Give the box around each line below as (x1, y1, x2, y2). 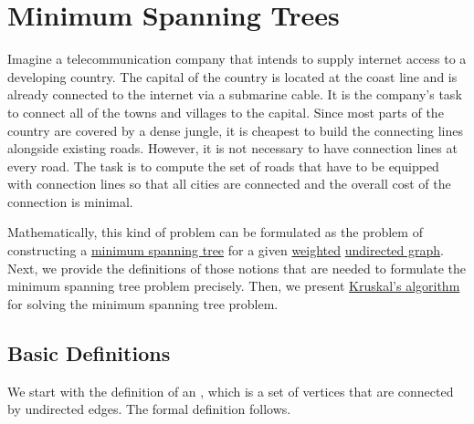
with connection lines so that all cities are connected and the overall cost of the (7, 174, 451, 193)
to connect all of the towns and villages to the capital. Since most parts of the (7, 102, 444, 121)
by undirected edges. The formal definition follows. (7, 399, 291, 419)
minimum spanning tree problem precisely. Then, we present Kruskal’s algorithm (7, 276, 460, 295)
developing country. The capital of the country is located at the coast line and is (7, 67, 458, 86)
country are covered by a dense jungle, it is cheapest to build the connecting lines (7, 120, 463, 140)
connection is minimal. (7, 191, 133, 211)
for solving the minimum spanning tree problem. (7, 294, 279, 313)
